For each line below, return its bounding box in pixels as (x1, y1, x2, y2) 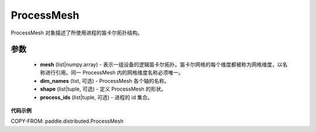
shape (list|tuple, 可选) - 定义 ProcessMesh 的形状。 (40, 85, 167, 93)
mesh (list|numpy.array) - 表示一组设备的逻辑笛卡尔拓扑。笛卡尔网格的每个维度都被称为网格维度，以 (40, 61, 283, 68)
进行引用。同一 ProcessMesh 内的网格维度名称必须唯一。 (44, 69, 184, 76)
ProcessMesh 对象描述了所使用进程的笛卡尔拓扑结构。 (11, 29, 143, 36)
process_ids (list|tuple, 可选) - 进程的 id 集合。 (40, 93, 153, 100)
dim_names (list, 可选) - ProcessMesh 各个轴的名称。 (40, 77, 170, 84)
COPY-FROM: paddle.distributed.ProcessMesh (11, 117, 124, 125)
